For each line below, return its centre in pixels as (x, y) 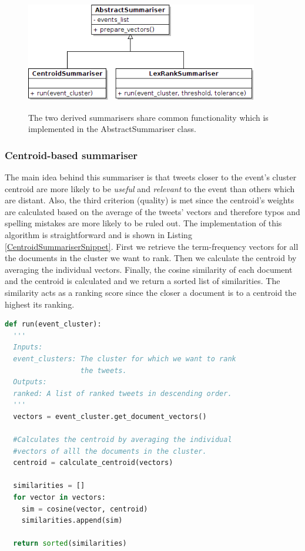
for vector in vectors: (59, 498)
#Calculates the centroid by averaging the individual (123, 440)
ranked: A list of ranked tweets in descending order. (123, 393)
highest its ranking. (40, 304)
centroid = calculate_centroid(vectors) (93, 463)
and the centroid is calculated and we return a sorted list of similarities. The (143, 281)
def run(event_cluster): (53, 324)
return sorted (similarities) (70, 544)
